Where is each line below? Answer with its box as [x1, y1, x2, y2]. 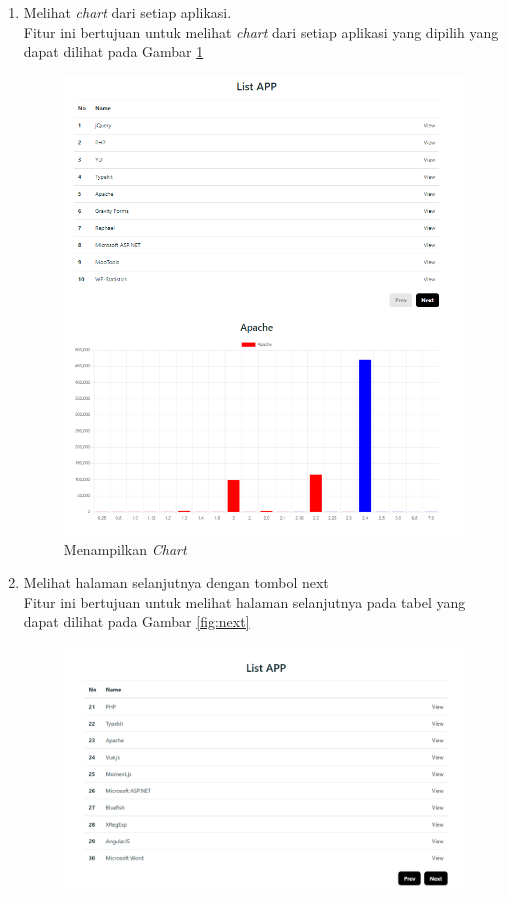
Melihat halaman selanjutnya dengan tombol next [23, 572, 329, 593]
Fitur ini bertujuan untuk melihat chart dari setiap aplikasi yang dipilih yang [23, 21, 499, 42]
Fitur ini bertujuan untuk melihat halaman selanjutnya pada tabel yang [23, 591, 466, 612]
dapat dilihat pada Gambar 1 [23, 41, 204, 62]
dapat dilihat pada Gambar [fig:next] [23, 611, 250, 632]
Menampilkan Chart [63, 538, 187, 559]
